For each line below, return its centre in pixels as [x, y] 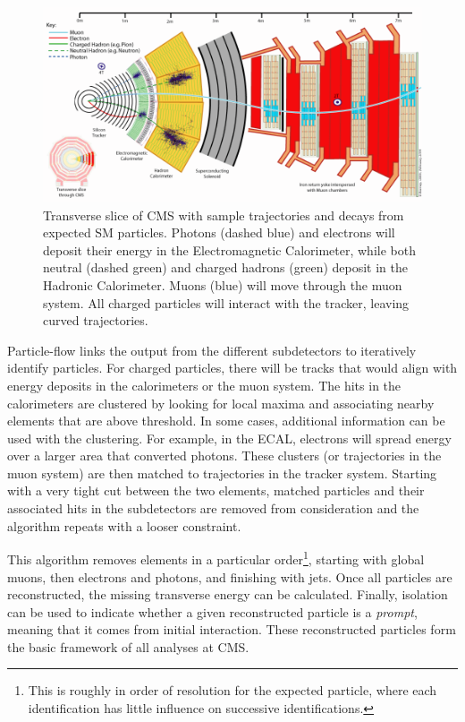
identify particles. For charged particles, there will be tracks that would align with [232, 368]
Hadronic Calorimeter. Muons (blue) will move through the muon [223, 284]
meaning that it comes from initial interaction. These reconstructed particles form [232, 629]
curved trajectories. [96, 320]
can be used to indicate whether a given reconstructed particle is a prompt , [212, 611]
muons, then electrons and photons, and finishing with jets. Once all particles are [230, 576]
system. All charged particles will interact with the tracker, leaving [226, 302]
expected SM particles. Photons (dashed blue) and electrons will [219, 232]
